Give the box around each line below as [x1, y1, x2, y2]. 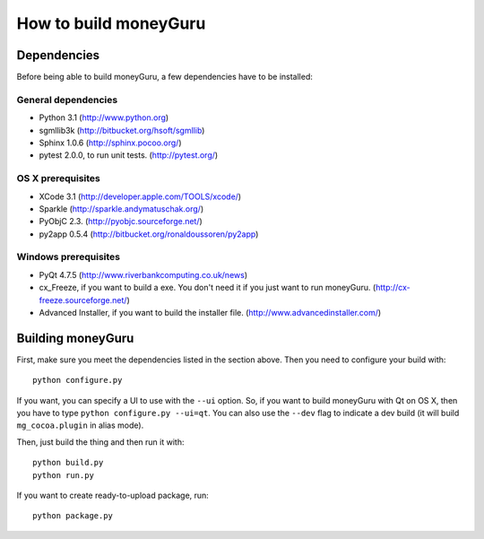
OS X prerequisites [16, 172, 100, 185]
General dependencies [16, 93, 118, 106]
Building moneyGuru [16, 330, 134, 345]
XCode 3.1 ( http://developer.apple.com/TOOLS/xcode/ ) [39, 191, 242, 202]
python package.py [32, 511, 114, 521]
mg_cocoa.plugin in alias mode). [16, 420, 144, 430]
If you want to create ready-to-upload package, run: [16, 490, 210, 501]
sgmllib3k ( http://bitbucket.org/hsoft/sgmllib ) [39, 125, 205, 135]
